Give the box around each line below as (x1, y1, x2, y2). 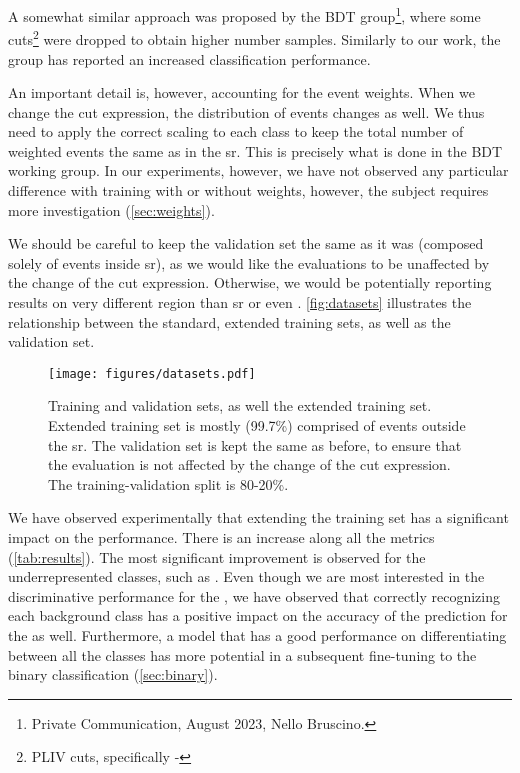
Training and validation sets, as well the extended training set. (48, 395, 432, 416)
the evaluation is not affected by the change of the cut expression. (48, 454, 451, 475)
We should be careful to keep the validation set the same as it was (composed (8, 233, 484, 254)
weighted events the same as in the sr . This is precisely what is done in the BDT (8, 140, 503, 161)
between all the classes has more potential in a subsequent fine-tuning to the (8, 644, 477, 665)
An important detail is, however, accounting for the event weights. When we (8, 82, 475, 103)
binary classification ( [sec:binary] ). (8, 664, 218, 685)
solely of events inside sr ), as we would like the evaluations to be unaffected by (8, 252, 490, 273)
